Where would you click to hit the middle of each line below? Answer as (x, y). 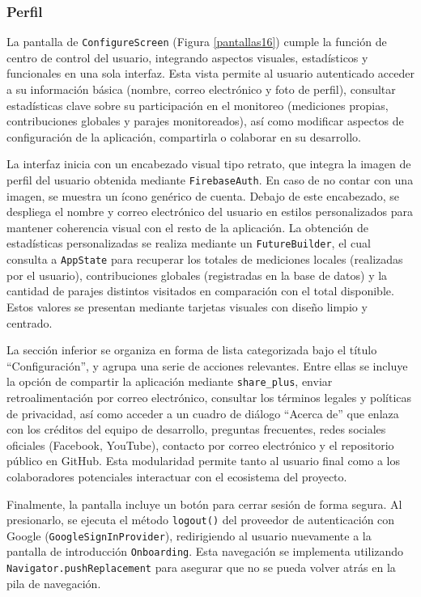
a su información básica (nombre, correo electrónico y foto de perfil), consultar (201, 89)
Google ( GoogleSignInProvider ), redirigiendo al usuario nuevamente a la (189, 535)
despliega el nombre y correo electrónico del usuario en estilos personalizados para (210, 212)
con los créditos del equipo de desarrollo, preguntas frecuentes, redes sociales (196, 429)
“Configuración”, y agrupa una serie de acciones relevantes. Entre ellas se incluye (207, 365)
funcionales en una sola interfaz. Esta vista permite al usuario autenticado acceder (210, 73)
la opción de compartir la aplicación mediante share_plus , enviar (170, 381)
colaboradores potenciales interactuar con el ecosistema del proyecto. (177, 476)
